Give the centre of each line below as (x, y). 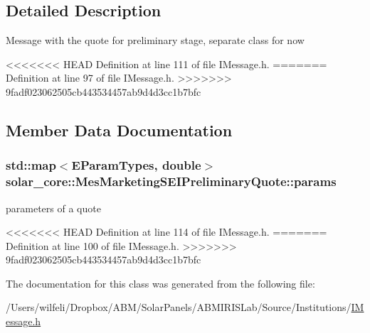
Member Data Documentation (119, 130)
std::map (31, 165)
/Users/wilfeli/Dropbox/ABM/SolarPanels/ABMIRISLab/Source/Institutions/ (179, 307)
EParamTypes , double (136, 165)
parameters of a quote (53, 208)
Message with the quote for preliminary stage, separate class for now (155, 40)
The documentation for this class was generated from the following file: (160, 283)
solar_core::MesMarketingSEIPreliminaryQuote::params (171, 181)
